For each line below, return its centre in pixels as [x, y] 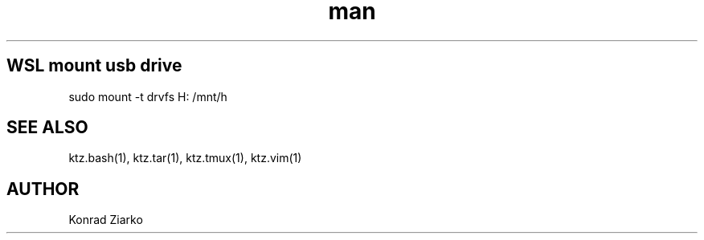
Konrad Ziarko [106, 220]
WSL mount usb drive [94, 66]
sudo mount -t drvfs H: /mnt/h [148, 96]
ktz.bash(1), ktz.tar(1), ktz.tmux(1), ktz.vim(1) [185, 158]
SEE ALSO [47, 128]
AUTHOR [43, 189]
